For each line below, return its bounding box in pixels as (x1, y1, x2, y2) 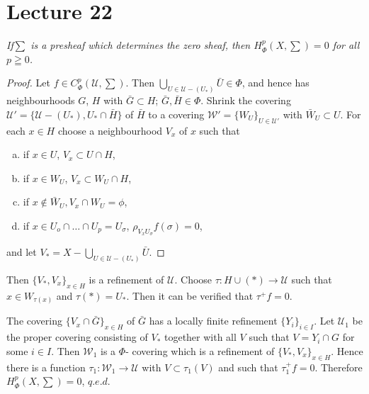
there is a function (6, 359, 86, 374)
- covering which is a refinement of (125, 343, 275, 358)
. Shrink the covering (200, 93, 291, 108)
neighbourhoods (6, 93, 75, 108)
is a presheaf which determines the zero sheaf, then (30, 38, 251, 52)
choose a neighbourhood (57, 123, 163, 137)
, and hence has (242, 75, 310, 90)
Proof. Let (6, 75, 50, 90)
